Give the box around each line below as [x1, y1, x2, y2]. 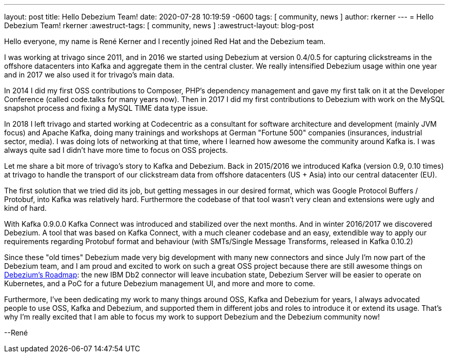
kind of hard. [4, 204, 47, 212]
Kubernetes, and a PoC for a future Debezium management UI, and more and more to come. [4, 279, 315, 288]
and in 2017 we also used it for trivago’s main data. [4, 70, 175, 79]
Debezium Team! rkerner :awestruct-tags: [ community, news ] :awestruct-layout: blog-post [4, 21, 314, 30]
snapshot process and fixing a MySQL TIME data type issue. [4, 104, 208, 112]
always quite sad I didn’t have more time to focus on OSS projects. [4, 146, 228, 154]
